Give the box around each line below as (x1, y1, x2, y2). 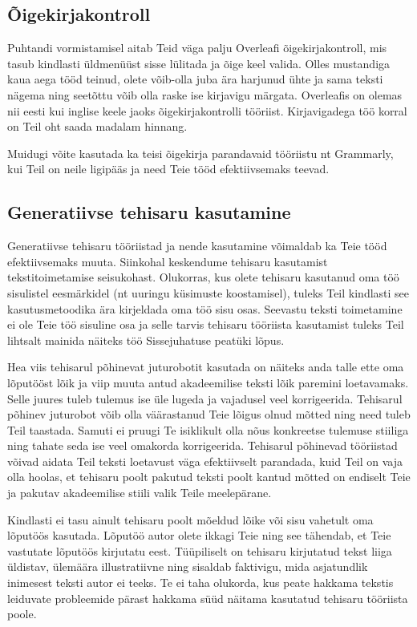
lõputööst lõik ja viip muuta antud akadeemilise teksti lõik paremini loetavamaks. (7, 374, 409, 390)
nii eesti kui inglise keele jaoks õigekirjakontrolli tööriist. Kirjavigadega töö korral (7, 102, 407, 119)
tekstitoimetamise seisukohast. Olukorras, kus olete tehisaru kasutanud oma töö (7, 269, 399, 285)
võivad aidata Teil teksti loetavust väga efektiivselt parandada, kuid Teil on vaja (7, 452, 403, 469)
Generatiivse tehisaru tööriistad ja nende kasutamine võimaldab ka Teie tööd (7, 237, 387, 254)
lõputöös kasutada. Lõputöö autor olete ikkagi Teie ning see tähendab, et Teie (7, 527, 391, 544)
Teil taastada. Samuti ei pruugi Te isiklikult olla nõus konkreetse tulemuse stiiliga (7, 421, 409, 438)
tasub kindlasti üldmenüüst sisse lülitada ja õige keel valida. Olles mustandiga (7, 55, 391, 71)
